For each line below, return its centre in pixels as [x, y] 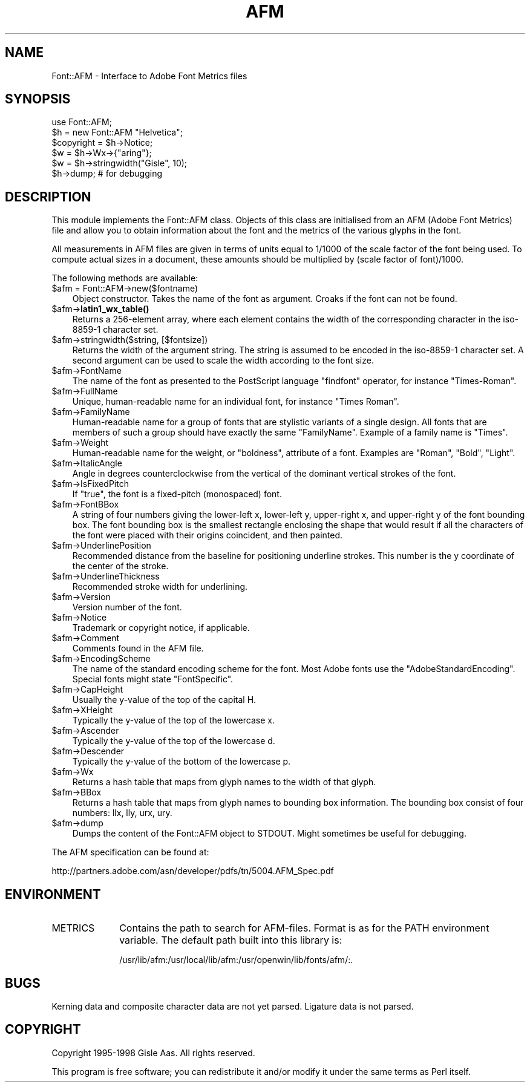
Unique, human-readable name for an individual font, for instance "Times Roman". [236, 402]
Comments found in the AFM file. [138, 648]
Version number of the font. [127, 607]
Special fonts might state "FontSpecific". [153, 679]
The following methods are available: [125, 278]
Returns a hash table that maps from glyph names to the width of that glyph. [224, 782]
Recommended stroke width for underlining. [160, 587]
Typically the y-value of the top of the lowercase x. [173, 720]
